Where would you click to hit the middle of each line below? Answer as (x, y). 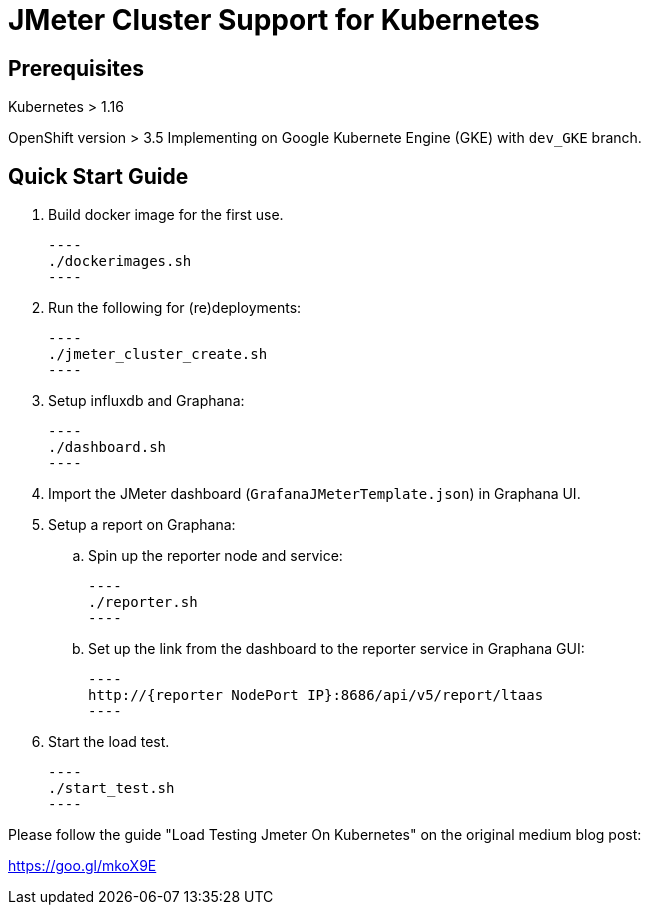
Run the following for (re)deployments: (175, 308)
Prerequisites (76, 68)
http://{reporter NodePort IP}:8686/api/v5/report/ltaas (316, 695)
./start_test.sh (111, 788)
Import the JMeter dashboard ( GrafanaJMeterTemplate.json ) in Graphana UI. (314, 494)
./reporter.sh (143, 602)
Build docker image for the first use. (166, 215)
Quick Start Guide (98, 176)
